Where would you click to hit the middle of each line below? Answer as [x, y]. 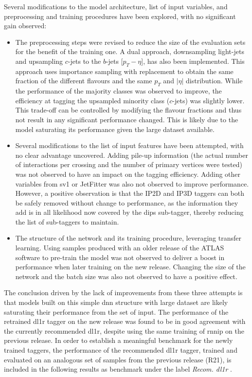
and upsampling [39, 61]
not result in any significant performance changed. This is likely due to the [127, 119]
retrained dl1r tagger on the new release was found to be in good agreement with [125, 321]
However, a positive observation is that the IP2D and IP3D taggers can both [130, 193]
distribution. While [214, 81]
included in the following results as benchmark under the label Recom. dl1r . [118, 369]
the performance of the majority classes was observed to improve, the [118, 91]
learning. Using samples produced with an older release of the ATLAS [120, 248]
